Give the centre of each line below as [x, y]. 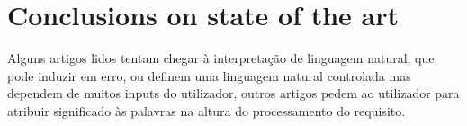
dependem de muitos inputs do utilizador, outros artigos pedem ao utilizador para [233, 93]
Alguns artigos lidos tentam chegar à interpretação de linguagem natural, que [221, 58]
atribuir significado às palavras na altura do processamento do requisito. [207, 110]
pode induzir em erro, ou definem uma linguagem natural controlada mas [209, 75]
